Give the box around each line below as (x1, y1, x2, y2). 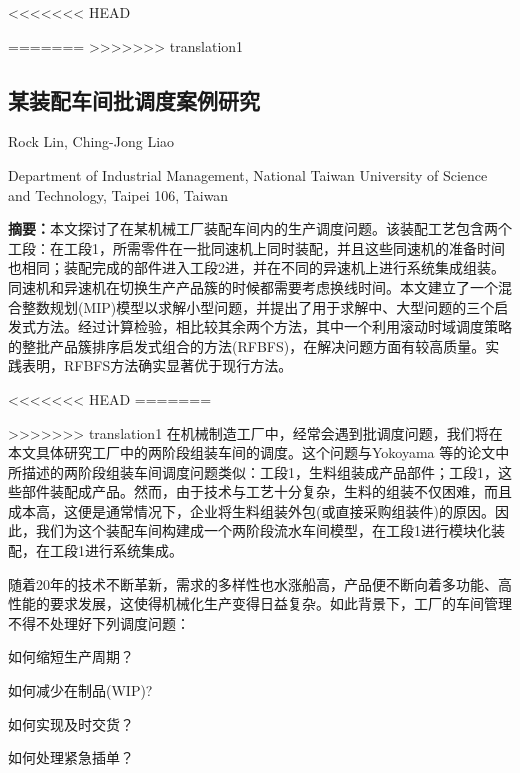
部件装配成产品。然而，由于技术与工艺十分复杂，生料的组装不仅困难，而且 (21, 481, 512, 502)
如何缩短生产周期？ (8, 646, 134, 667)
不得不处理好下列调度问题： (8, 612, 190, 633)
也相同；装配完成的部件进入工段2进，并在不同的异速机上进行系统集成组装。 (8, 257, 505, 278)
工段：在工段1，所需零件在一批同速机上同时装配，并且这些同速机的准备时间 (8, 237, 505, 258)
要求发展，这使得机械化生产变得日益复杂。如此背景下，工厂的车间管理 (49, 593, 512, 614)
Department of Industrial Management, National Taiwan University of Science (8, 164, 488, 185)
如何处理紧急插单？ (8, 747, 134, 768)
